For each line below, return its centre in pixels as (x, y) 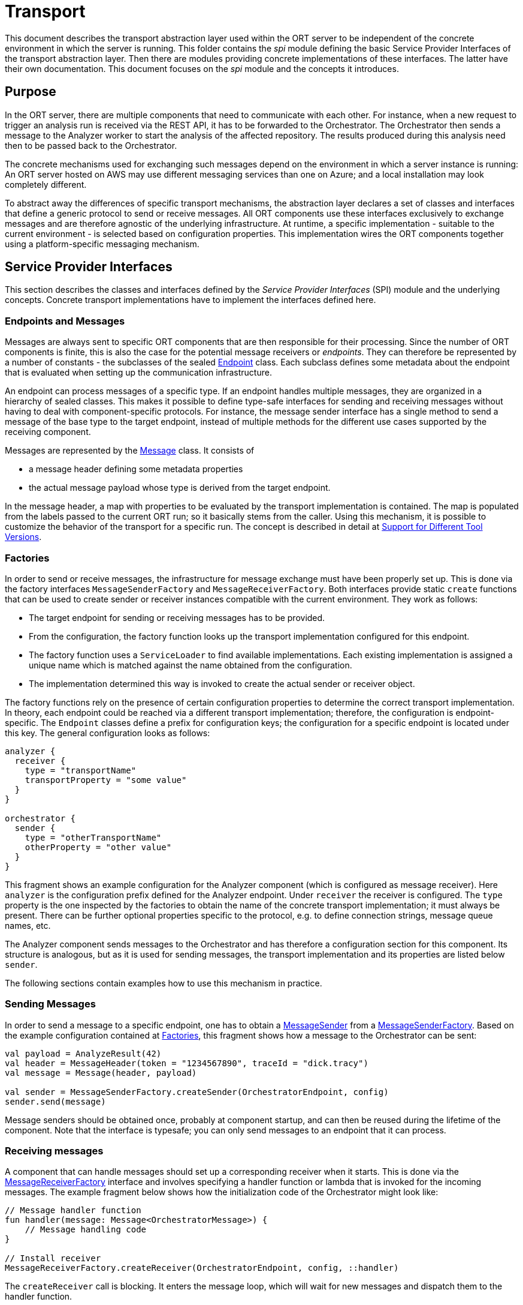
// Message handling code (86, 1230)
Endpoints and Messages (65, 321)
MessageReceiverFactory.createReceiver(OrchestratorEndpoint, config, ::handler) (202, 1268)
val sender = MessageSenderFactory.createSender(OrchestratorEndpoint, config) (197, 1092)
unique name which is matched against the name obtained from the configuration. (191, 665)
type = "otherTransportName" (93, 837)
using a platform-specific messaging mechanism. (102, 244)
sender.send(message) (55, 1101)
